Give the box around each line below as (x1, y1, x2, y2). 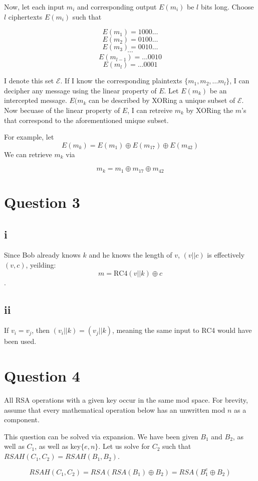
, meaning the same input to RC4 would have (112, 325, 252, 335)
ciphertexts (8, 11, 43, 22)
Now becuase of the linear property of (4, 104, 120, 115)
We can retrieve (4, 149, 52, 159)
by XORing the (186, 104, 233, 115)
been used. (4, 336, 37, 346)
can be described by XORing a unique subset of (89, 95, 235, 105)
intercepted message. (4, 95, 67, 105)
